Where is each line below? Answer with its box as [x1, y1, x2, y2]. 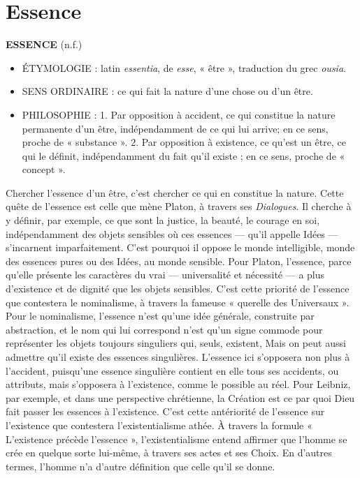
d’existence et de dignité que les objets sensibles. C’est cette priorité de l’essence [6, 281, 350, 296]
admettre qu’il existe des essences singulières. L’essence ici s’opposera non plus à [6, 350, 350, 364]
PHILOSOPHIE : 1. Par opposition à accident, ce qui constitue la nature [22, 107, 336, 121]
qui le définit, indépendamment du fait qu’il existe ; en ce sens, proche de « [22, 148, 345, 163]
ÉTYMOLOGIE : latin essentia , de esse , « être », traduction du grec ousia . [22, 60, 346, 75]
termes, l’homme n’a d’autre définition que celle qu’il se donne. [6, 458, 275, 473]
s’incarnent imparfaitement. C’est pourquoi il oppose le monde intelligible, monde [6, 240, 355, 255]
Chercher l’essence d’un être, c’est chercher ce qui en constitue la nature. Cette [6, 185, 344, 200]
